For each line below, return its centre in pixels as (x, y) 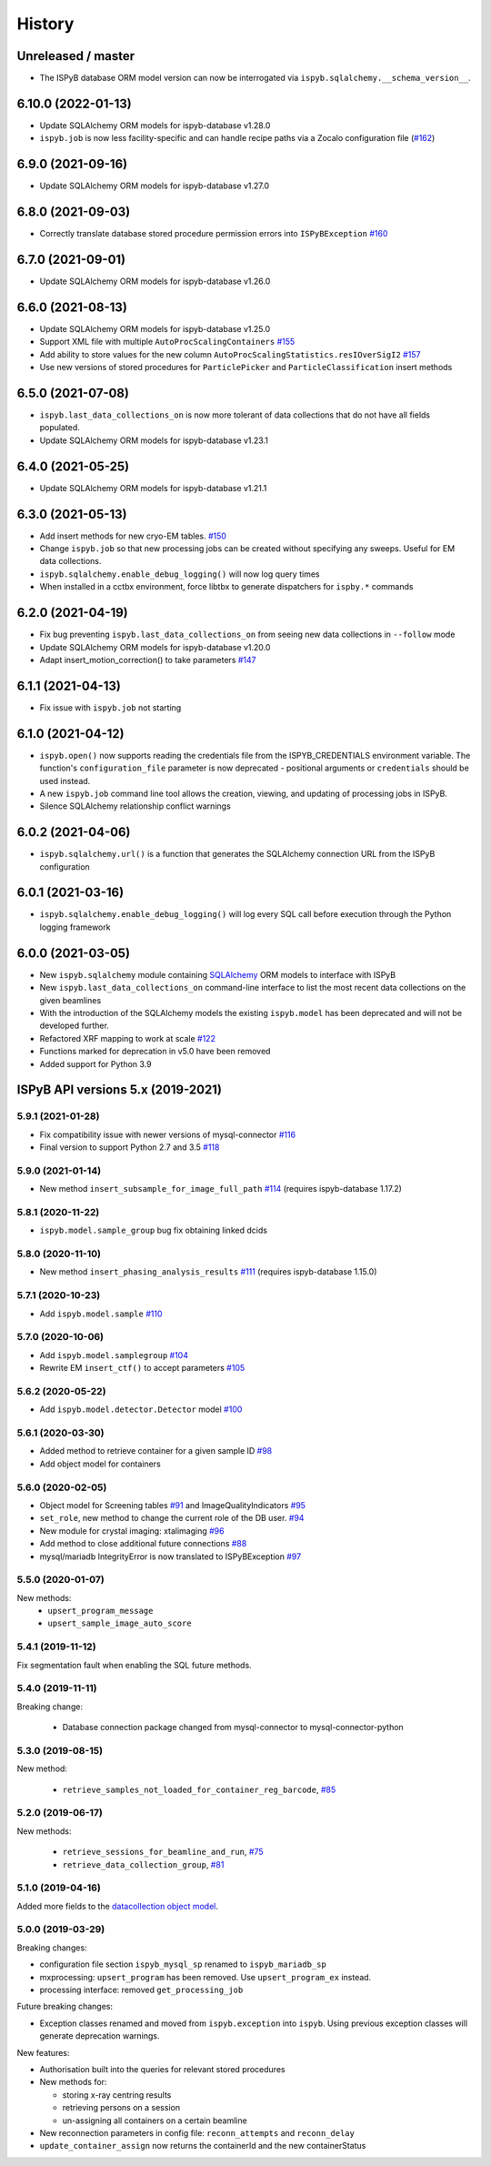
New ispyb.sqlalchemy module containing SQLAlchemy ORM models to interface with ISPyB (217, 974)
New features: (43, 2052)
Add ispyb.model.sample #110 (101, 1314)
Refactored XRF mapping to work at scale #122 (127, 1038)
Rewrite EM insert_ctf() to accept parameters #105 (142, 1368)
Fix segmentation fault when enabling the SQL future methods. (134, 1665)
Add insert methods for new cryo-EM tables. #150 (133, 536)
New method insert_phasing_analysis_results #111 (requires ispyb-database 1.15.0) (208, 1272)
